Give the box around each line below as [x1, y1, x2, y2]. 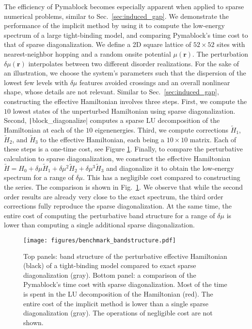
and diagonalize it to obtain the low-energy [106, 163, 234, 173]
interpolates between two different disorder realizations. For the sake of [28, 58, 239, 68]
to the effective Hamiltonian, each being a [40, 134, 164, 144]
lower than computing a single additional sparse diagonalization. [4, 220, 195, 230]
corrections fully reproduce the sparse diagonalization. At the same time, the [4, 201, 232, 211]
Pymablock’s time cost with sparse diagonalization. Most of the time [23, 279, 227, 289]
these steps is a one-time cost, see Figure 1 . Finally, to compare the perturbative [4, 144, 243, 154]
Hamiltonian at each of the [4, 125, 84, 135]
